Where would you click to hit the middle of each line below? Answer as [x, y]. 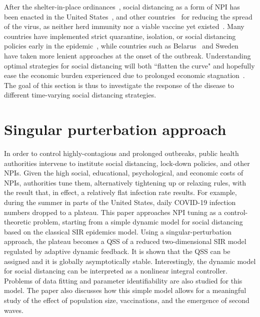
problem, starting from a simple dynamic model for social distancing [138, 222]
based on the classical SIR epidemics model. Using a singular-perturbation [118, 231]
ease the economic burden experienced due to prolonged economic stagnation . [124, 75]
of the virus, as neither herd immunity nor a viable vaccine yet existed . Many [124, 26]
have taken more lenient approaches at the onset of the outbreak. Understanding [127, 55]
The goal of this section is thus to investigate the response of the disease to [119, 85]
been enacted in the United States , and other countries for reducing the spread [128, 16]
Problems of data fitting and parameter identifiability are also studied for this [123, 280]
